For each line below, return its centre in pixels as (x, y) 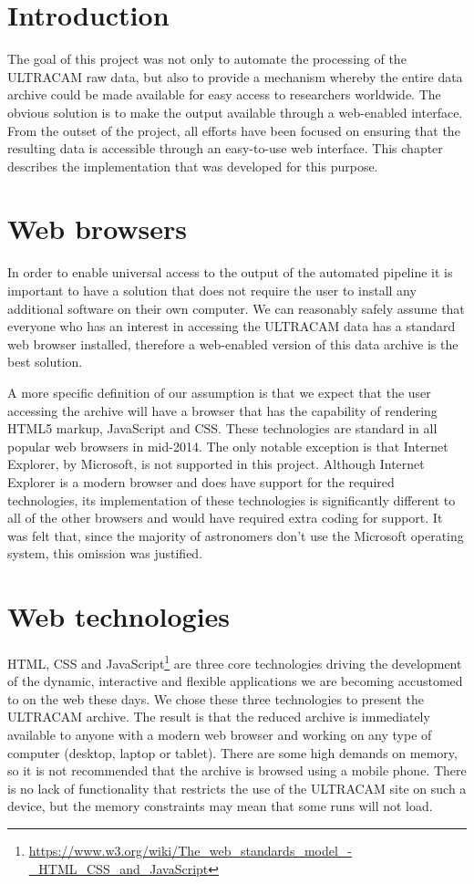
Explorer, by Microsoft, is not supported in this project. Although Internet (216, 464)
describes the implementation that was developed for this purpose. (193, 166)
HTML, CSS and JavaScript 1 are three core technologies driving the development (235, 662)
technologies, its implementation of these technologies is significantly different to (232, 499)
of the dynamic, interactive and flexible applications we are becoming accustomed (235, 681)
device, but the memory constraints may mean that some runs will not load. (220, 806)
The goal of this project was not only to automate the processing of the (207, 59)
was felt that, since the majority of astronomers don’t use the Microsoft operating (236, 535)
